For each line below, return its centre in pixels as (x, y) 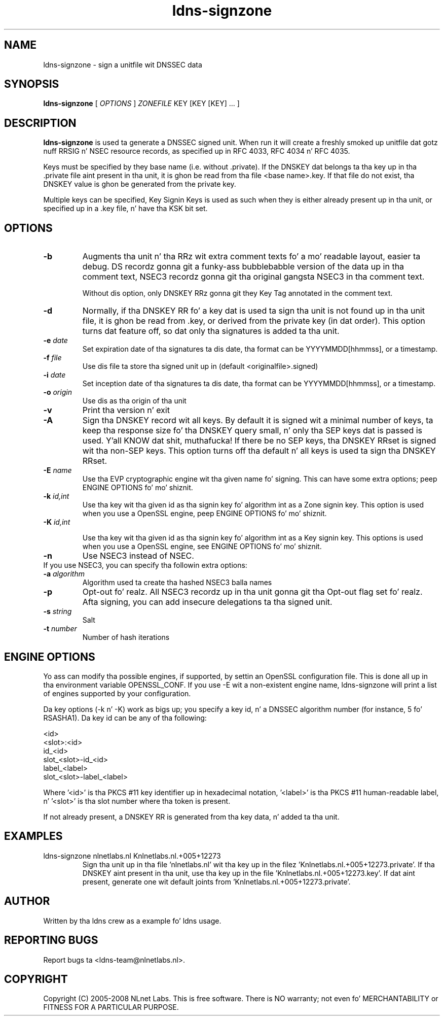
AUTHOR (27, 901)
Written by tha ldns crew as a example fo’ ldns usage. (132, 921)
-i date (54, 375)
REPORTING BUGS (51, 940)
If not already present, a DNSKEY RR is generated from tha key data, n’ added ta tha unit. (191, 817)
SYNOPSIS (32, 84)
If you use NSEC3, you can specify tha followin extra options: (145, 565)
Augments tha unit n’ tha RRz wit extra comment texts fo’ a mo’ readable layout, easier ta (251, 257)
